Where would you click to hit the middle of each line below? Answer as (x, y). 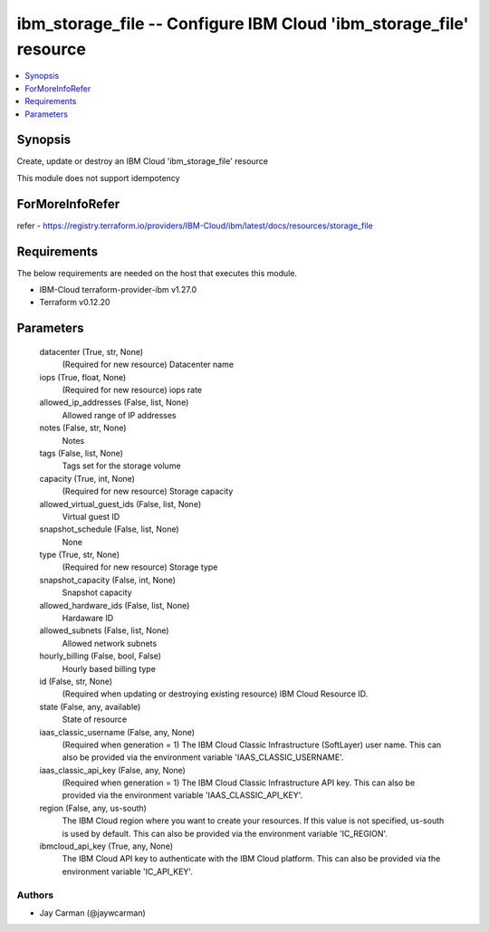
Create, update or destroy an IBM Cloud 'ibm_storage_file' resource (143, 161)
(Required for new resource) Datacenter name (148, 365)
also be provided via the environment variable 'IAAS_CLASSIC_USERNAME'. (203, 757)
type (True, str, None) (80, 555)
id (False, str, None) (76, 681)
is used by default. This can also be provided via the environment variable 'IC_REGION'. (225, 833)
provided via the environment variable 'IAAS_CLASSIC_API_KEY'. (182, 795)
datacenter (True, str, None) (91, 351)
